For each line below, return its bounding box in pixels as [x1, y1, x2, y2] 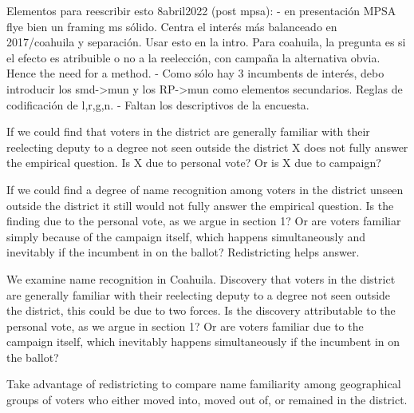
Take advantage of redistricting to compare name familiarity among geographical [6, 375, 401, 392]
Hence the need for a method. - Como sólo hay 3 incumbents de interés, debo [6, 65, 384, 81]
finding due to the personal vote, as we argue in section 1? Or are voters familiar [6, 212, 401, 229]
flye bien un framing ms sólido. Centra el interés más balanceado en [6, 18, 337, 34]
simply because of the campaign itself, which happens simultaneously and [6, 228, 366, 244]
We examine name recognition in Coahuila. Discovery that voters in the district [6, 270, 396, 287]
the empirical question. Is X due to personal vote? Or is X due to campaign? [6, 154, 381, 171]
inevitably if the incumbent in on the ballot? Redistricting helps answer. [6, 244, 360, 260]
